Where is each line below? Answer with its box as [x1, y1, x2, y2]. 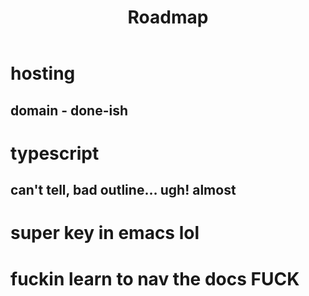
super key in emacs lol [10, 222, 200, 245]
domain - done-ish [10, 102, 129, 119]
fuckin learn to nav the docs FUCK [10, 267, 300, 290]
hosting [10, 62, 76, 85]
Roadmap [127, 6, 209, 29]
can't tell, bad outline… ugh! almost [10, 182, 237, 199]
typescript [10, 142, 100, 165]
